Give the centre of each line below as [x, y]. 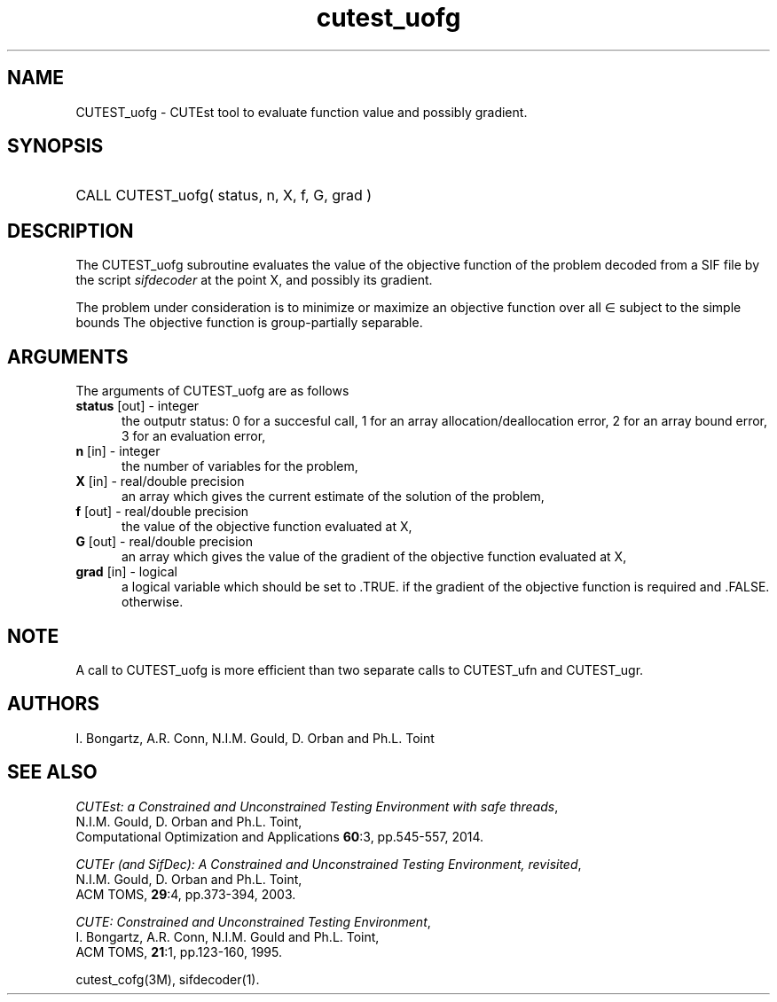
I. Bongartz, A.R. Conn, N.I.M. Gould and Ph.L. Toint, [228, 936]
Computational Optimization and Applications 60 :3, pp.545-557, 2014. [280, 836]
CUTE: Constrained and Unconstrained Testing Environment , [253, 921]
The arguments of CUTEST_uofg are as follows [212, 391]
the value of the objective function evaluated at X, [267, 527]
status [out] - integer [137, 406]
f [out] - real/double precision [162, 512]
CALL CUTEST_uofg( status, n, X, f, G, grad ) [224, 196]
